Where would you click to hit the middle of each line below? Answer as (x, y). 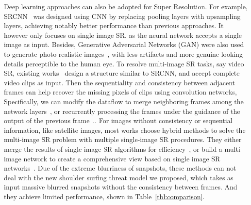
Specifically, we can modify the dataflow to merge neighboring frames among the (124, 101)
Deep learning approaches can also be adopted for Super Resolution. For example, (126, 6)
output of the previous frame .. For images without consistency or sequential (118, 120)
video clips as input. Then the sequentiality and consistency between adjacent (119, 82)
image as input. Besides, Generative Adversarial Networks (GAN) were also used (124, 44)
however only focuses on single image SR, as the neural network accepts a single (123, 35)
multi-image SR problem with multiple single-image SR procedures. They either (123, 139)
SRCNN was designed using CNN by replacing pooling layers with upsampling (122, 16)
